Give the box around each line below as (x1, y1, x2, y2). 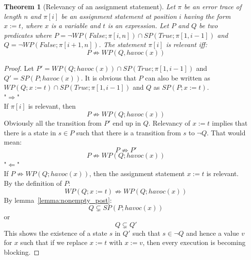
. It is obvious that (81, 72, 137, 82)
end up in (112, 117, 141, 128)
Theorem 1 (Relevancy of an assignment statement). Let (4, 1, 175, 11)
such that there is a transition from (76, 127, 181, 137)
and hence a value (186, 227, 239, 238)
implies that (212, 117, 248, 128)
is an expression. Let (108, 20, 169, 31)
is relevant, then (28, 101, 76, 111)
